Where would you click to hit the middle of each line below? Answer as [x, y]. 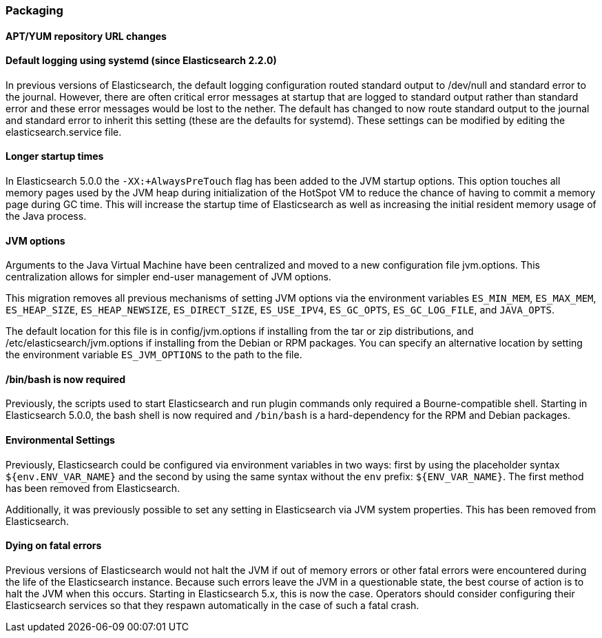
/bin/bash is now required [66, 379]
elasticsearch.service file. [64, 132]
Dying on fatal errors [54, 546]
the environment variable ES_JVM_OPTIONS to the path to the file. [154, 355]
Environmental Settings [60, 440]
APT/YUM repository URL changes [86, 36]
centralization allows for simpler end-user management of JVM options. [168, 277]
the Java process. [46, 216]
